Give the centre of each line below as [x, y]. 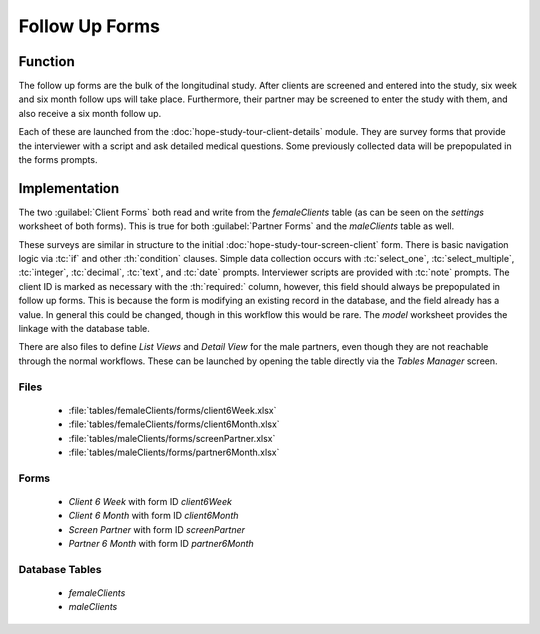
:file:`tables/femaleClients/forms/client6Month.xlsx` [174, 424]
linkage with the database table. [84, 329]
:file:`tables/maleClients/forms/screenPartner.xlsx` [172, 438]
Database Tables [60, 569]
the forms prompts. [58, 160]
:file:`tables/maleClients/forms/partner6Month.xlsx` [174, 452]
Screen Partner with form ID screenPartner [156, 529]
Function [46, 61]
